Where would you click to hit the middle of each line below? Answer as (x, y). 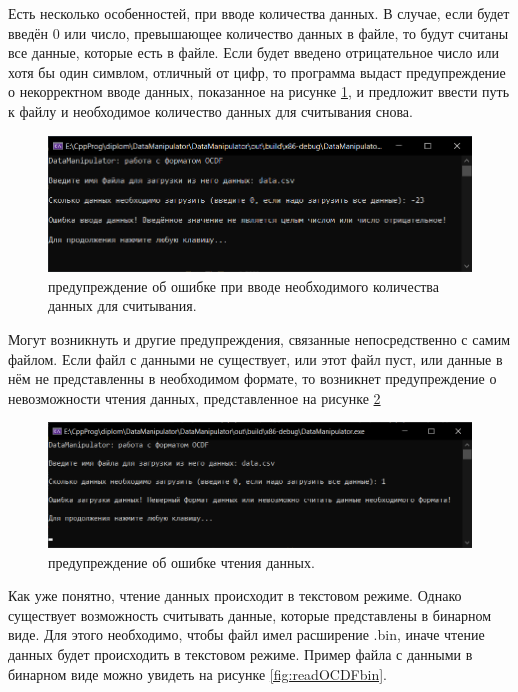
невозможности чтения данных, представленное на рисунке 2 (194, 397)
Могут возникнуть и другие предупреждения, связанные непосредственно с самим (259, 339)
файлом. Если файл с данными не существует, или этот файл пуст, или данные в (255, 358)
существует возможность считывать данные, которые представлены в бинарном (250, 614)
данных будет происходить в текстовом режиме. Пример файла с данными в (240, 654)
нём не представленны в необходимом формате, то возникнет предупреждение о (252, 378)
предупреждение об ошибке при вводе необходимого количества (243, 285)
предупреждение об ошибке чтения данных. (181, 561)
